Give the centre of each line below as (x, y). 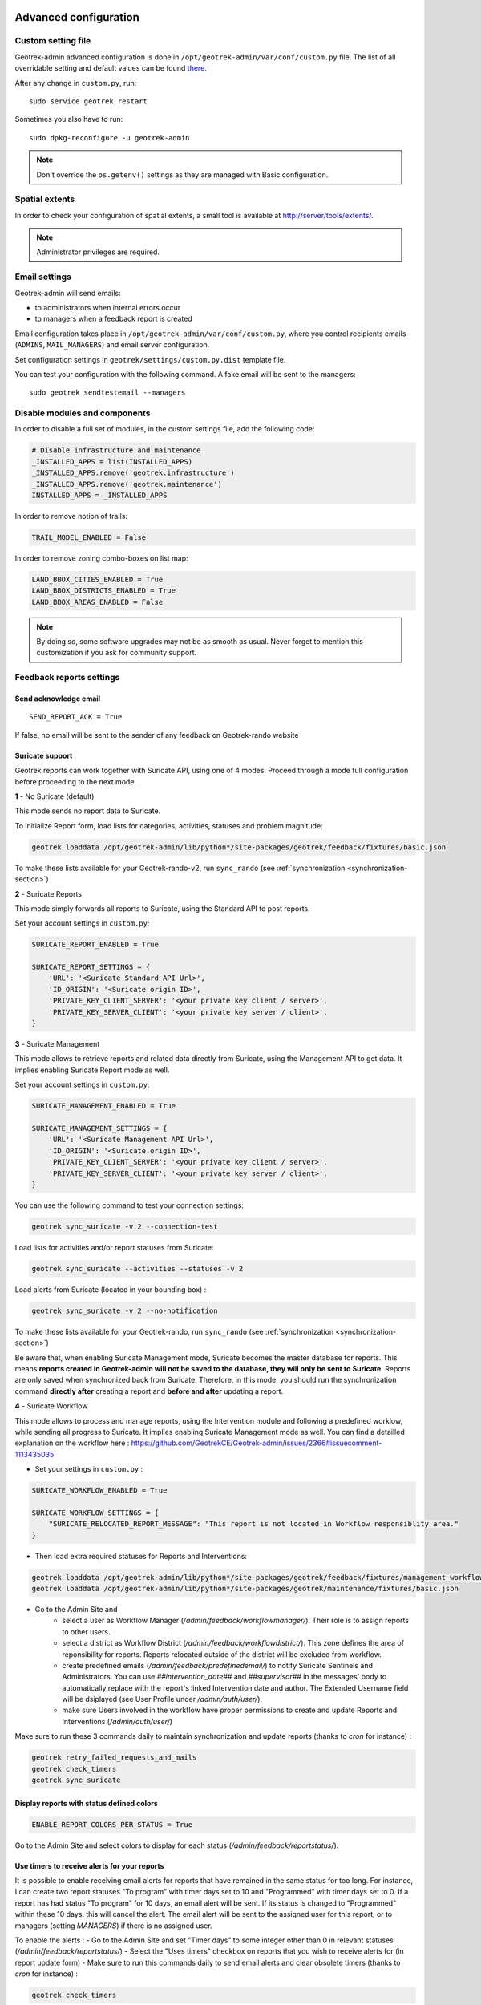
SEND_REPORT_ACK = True (76, 717)
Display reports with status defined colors (86, 1803)
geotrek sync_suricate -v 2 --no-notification (125, 1310)
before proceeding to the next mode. (75, 781)
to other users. (86, 1631)
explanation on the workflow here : (72, 1443)
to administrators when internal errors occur (108, 307)
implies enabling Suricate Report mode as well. (92, 1070)
